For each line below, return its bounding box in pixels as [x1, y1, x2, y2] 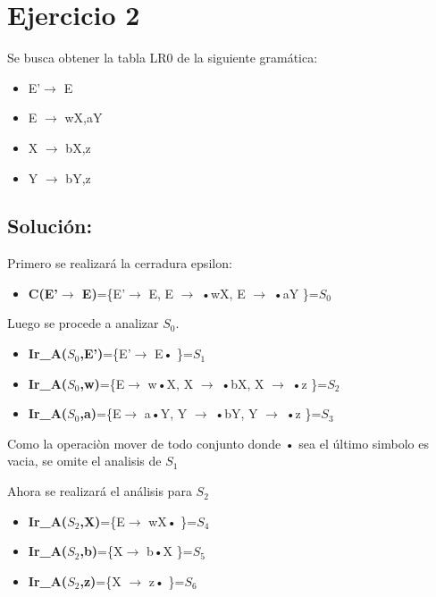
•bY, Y [214, 404, 258, 423]
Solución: [7, 212, 93, 240]
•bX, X [221, 374, 264, 392]
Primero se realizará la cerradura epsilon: [7, 254, 232, 273]
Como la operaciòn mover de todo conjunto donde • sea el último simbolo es [7, 433, 429, 452]
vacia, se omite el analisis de [7, 451, 162, 470]
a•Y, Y [144, 404, 188, 423]
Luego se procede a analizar [7, 314, 159, 332]
